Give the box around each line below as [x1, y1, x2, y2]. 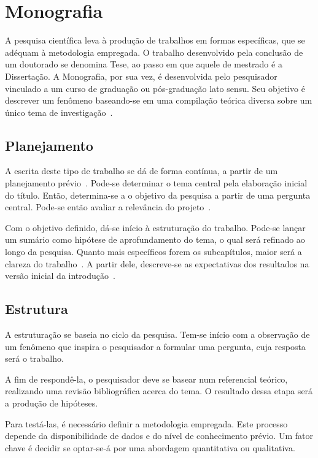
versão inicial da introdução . [5, 269, 115, 282]
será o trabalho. [5, 352, 64, 365]
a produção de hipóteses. [5, 397, 98, 409]
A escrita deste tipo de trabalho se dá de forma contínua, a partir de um [5, 164, 278, 177]
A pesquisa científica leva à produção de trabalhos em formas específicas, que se [5, 34, 305, 47]
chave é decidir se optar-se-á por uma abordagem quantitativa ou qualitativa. [5, 441, 295, 454]
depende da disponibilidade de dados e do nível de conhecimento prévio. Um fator [5, 429, 313, 442]
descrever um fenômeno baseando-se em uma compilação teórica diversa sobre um [5, 94, 312, 107]
